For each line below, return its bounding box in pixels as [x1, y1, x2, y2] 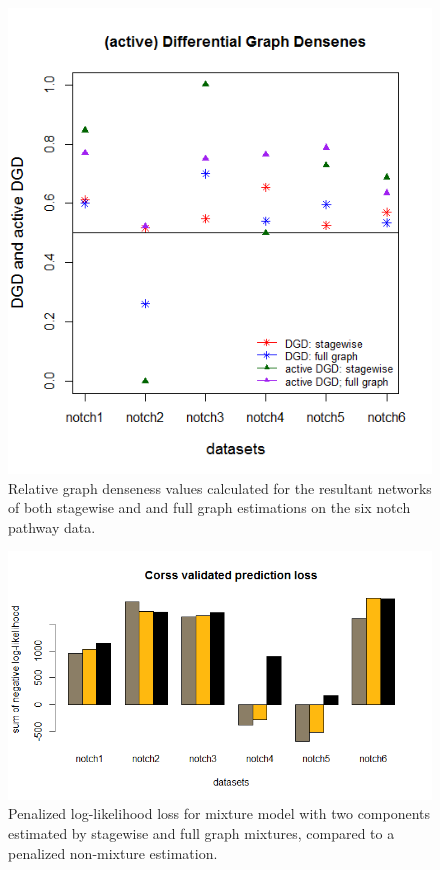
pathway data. [8, 516, 96, 537]
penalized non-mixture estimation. [8, 842, 218, 863]
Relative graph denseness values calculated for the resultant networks [8, 477, 432, 498]
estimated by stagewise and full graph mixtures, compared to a [8, 822, 395, 843]
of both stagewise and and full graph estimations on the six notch [8, 497, 411, 518]
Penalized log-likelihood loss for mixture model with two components [8, 803, 431, 824]
